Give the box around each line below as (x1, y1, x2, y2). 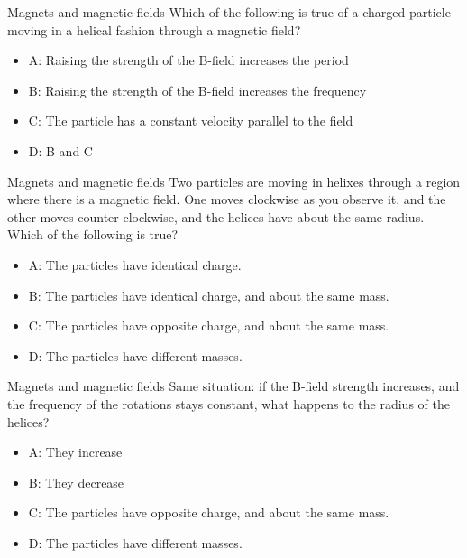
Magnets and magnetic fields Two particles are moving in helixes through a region (7, 172, 461, 191)
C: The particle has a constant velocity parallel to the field (28, 111, 353, 130)
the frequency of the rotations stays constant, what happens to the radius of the (7, 394, 450, 413)
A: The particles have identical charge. (28, 255, 242, 274)
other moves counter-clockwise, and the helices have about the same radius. (7, 207, 425, 226)
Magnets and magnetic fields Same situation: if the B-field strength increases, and (7, 377, 460, 395)
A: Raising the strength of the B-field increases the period (28, 51, 349, 70)
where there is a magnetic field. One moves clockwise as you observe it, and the (7, 190, 446, 209)
